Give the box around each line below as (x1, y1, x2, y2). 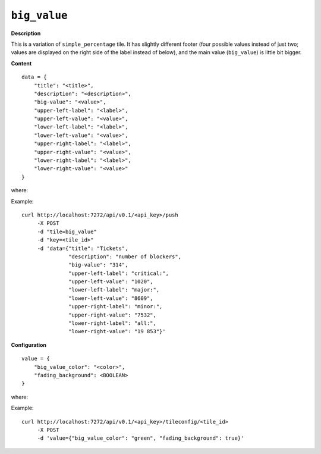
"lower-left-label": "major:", (68, 286, 160, 293)
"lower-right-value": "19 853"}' (68, 328, 166, 335)
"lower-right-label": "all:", (68, 320, 157, 327)
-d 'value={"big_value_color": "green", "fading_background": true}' (37, 435, 244, 442)
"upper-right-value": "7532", (68, 311, 157, 318)
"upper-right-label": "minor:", (68, 303, 163, 310)
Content (11, 60, 32, 67)
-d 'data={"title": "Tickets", (37, 245, 128, 252)
